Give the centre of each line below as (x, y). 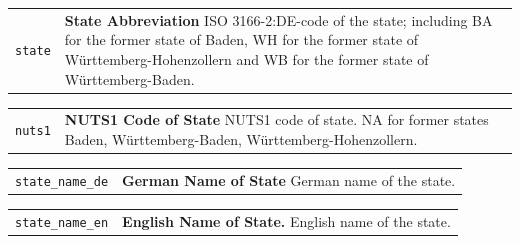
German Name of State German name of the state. (289, 179)
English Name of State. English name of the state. (286, 220)
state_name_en (62, 222)
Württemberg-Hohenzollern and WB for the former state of (246, 58)
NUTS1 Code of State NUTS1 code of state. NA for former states (276, 119)
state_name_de (62, 181)
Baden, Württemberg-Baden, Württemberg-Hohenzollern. (241, 138)
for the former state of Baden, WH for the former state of (241, 39)
